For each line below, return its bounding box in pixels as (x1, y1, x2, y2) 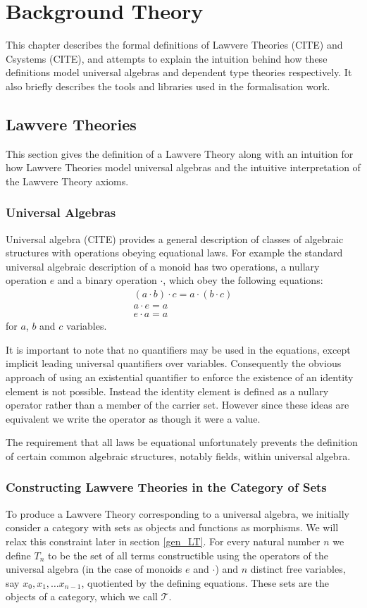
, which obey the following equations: (163, 273, 323, 287)
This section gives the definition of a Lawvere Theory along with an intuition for (6, 146, 354, 161)
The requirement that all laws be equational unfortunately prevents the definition (6, 435, 358, 449)
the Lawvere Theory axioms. (6, 173, 129, 188)
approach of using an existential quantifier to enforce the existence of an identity (6, 369, 354, 384)
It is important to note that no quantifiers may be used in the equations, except (6, 342, 351, 356)
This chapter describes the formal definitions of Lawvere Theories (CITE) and (6, 37, 343, 52)
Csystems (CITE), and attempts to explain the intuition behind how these (6, 51, 328, 66)
